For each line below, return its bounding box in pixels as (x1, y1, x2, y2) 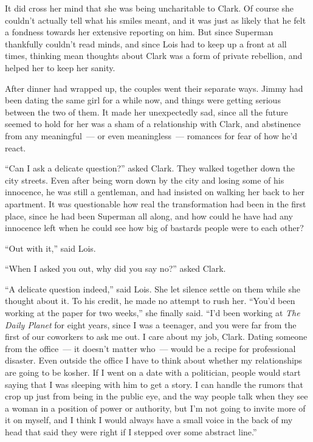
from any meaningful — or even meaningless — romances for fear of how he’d (5, 129, 298, 142)
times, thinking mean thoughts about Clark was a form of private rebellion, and (5, 49, 303, 62)
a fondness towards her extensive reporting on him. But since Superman (5, 26, 273, 38)
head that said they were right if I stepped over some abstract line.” (5, 426, 257, 438)
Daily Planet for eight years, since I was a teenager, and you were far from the (5, 318, 297, 331)
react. (5, 141, 26, 154)
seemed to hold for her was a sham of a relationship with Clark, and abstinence (5, 117, 301, 130)
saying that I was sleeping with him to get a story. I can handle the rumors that (5, 378, 303, 390)
